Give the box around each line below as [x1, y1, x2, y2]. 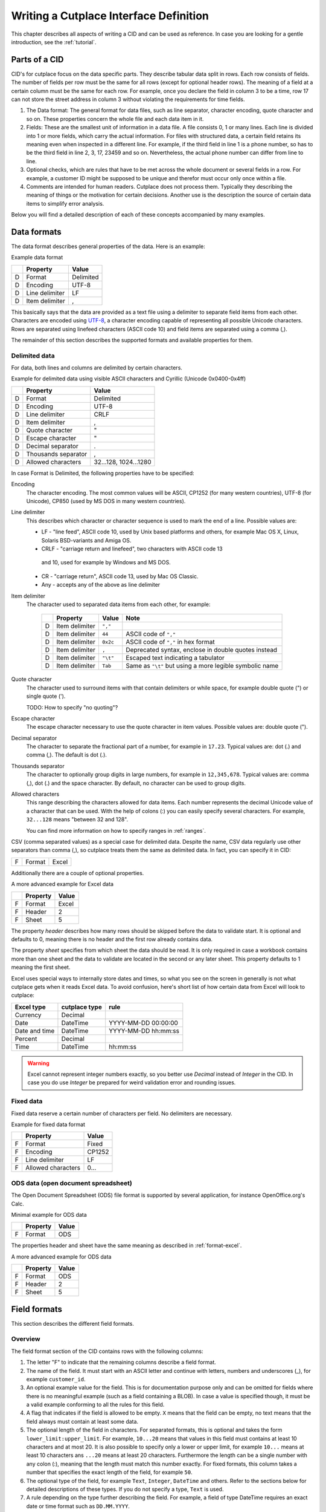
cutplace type [61, 1003, 102, 1011]
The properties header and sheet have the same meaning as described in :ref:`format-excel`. [11, 1242, 242, 1249]
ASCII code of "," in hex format [126, 638, 215, 647]
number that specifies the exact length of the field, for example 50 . [26, 1468, 193, 1476]
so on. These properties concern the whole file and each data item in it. [26, 115, 204, 122]
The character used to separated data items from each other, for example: [26, 601, 211, 608]
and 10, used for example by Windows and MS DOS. [41, 559, 171, 566]
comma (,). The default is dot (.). [26, 751, 107, 758]
